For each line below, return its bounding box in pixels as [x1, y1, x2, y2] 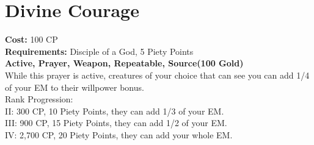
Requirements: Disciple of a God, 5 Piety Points [5, 44, 194, 57]
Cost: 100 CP [5, 33, 58, 46]
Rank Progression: [5, 93, 73, 105]
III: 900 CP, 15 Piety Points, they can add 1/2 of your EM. [5, 116, 227, 129]
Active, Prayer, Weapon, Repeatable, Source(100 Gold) [5, 57, 244, 69]
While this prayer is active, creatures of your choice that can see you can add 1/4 [5, 68, 310, 81]
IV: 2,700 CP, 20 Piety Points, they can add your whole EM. [5, 128, 233, 141]
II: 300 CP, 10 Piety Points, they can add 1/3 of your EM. [5, 104, 224, 117]
